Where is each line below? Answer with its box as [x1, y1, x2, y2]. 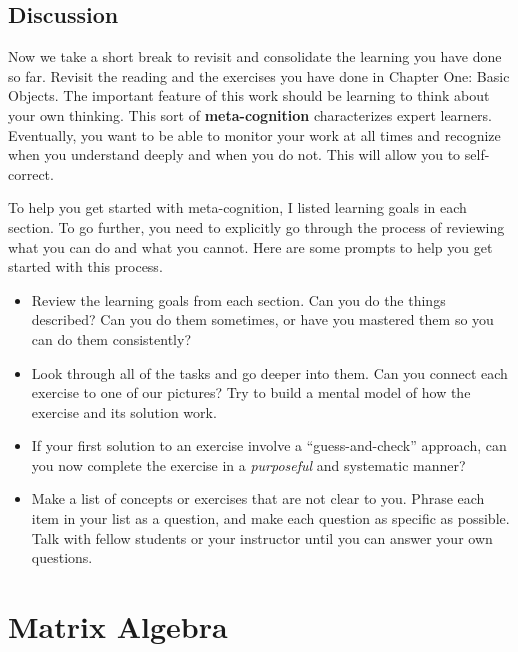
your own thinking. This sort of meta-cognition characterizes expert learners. [8, 104, 492, 125]
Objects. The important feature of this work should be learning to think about [8, 85, 490, 106]
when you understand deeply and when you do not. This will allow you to [8, 144, 461, 165]
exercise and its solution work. [31, 401, 217, 422]
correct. [8, 163, 54, 184]
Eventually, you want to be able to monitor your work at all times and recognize [8, 124, 501, 145]
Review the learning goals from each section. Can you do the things [31, 289, 446, 310]
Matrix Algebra [8, 606, 228, 647]
